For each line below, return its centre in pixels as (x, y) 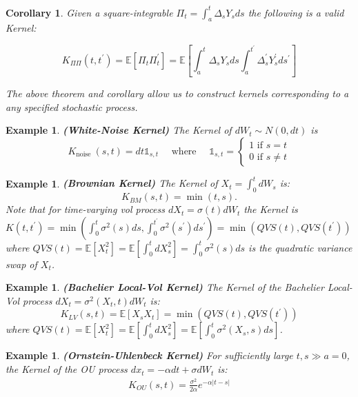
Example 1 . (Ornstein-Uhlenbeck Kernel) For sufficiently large (149, 355)
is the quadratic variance (300, 247)
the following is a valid (296, 12)
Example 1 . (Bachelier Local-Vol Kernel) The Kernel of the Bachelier (165, 287)
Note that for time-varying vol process (86, 209)
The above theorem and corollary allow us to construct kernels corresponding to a (177, 93)
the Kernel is (271, 209)
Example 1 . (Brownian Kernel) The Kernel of (112, 183)
